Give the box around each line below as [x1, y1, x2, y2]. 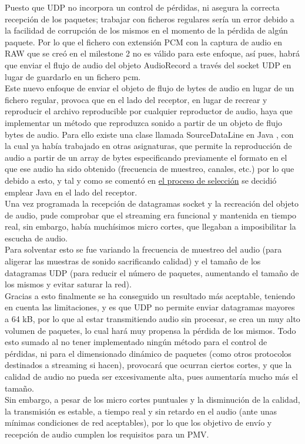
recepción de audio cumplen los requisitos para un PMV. [5, 428, 209, 440]
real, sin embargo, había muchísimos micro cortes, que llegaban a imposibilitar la [5, 220, 296, 233]
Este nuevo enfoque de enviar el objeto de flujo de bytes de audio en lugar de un [5, 82, 294, 94]
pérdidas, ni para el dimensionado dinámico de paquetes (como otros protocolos [5, 347, 291, 359]
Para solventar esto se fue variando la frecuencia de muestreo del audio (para [5, 243, 282, 256]
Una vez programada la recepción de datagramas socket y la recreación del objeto [5, 197, 299, 210]
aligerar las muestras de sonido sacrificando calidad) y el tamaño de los [5, 255, 261, 267]
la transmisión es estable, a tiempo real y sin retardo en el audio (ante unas [5, 405, 277, 417]
